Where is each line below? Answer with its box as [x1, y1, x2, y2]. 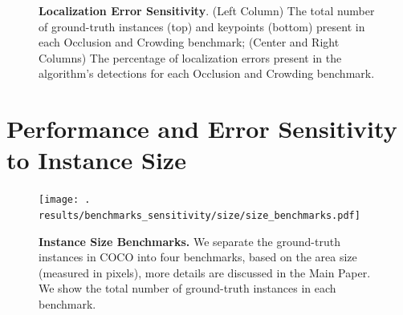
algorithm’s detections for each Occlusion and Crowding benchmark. [39, 65, 375, 82]
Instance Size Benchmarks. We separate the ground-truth [39, 232, 340, 249]
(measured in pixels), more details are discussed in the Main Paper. [39, 264, 371, 281]
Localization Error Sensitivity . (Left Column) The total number [39, 2, 375, 18]
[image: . [39, 194, 91, 206]
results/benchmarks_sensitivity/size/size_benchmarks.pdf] [39, 209, 360, 221]
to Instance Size [6, 143, 186, 176]
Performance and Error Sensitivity [6, 112, 397, 145]
